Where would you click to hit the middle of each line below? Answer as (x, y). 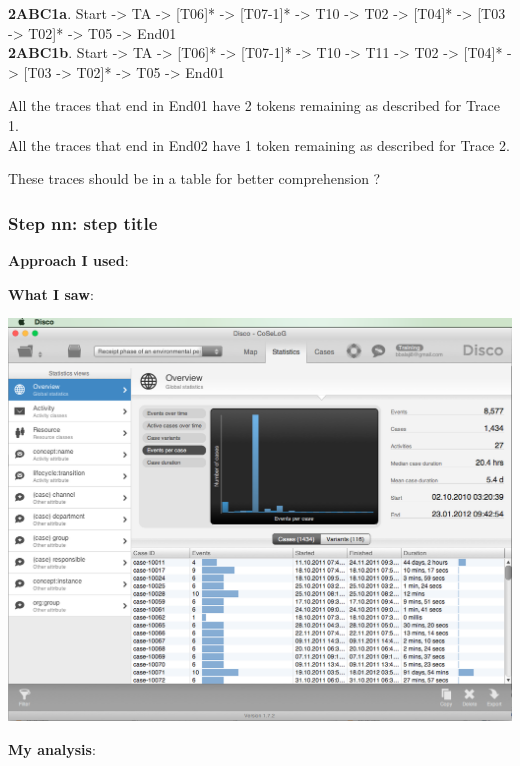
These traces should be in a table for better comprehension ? (194, 178)
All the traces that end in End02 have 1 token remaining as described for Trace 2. (259, 144)
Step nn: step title (83, 222)
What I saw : (51, 293)
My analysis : (52, 748)
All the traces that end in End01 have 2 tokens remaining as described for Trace (254, 105)
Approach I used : (68, 259)
